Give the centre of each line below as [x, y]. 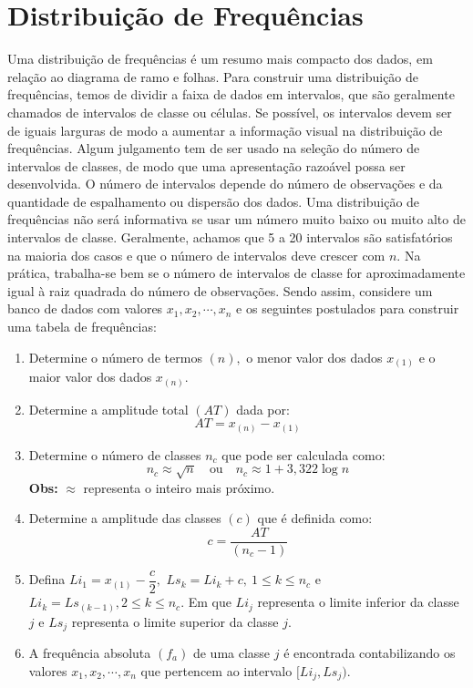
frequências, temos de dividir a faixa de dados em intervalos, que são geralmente [231, 94]
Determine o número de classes [115, 454]
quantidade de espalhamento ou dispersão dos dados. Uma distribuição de [214, 201]
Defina [47, 579]
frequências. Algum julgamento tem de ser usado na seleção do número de [214, 148]
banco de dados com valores [85, 308]
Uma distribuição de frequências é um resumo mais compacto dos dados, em [220, 59]
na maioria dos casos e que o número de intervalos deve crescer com [196, 255]
